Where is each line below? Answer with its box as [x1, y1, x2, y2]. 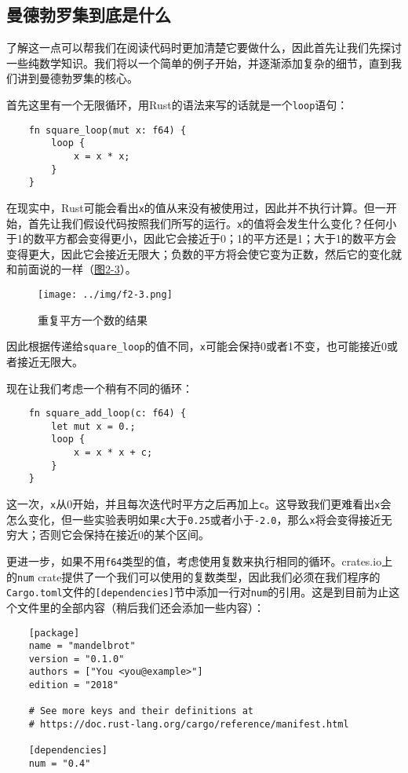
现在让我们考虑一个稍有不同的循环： [6, 379, 193, 396]
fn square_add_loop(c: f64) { [28, 408, 187, 419]
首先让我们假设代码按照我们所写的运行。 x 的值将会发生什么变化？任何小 [27, 214, 397, 231]
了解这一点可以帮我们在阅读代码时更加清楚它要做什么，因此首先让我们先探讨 [6, 39, 402, 56]
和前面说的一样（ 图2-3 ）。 [6, 261, 137, 277]
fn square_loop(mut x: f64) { [28, 124, 187, 136]
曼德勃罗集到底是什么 [6, 2, 171, 27]
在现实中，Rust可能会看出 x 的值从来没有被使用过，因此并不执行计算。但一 [6, 199, 386, 215]
